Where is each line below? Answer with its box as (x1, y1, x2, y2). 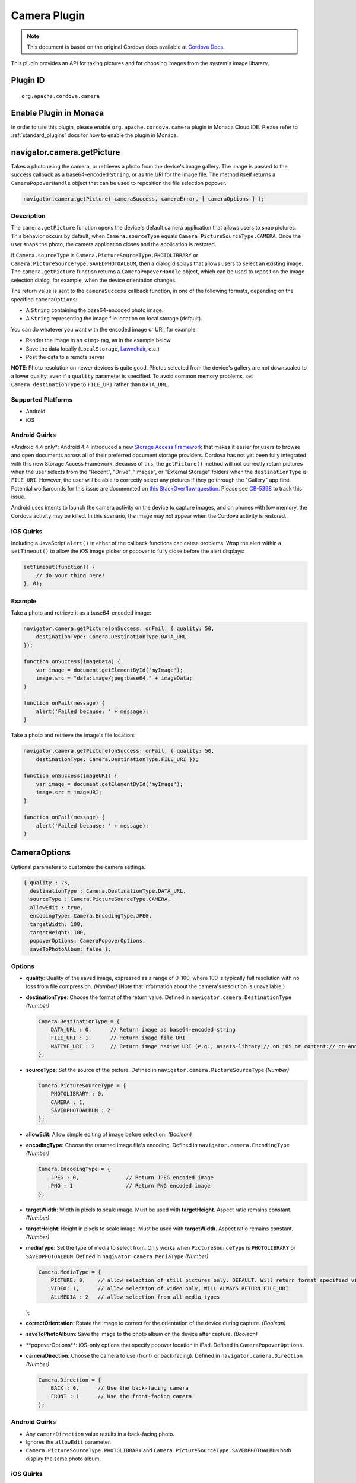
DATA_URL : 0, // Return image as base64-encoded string (50, 1026, 236, 1033)
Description (11, 212, 46, 220)
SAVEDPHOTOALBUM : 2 (50, 1107, 111, 1114)
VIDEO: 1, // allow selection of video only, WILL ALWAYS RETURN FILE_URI (50, 1285, 289, 1292)
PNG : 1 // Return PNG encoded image (50, 1182, 211, 1189)
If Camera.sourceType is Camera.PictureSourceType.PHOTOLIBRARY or (11, 252, 199, 259)
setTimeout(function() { (23, 564, 96, 571)
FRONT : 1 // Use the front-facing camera (50, 1393, 192, 1400)
